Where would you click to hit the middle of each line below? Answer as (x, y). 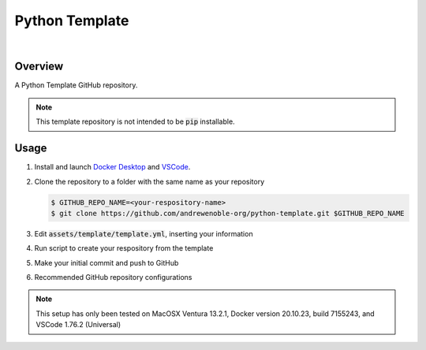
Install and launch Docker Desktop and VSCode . (112, 167)
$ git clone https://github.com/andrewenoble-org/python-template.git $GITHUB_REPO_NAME (228, 213)
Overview (39, 67)
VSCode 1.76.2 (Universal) (78, 325)
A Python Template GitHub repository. (76, 85)
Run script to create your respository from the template (124, 248)
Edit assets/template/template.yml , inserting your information (144, 233)
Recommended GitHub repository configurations (113, 277)
